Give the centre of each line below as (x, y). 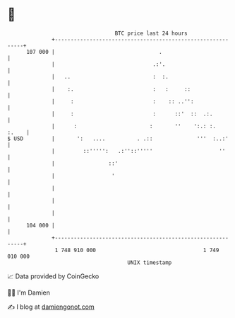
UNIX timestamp (150, 262)
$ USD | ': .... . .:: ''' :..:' (118, 138)
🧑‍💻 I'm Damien (29, 293)
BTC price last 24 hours (151, 33)
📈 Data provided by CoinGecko (53, 276)
